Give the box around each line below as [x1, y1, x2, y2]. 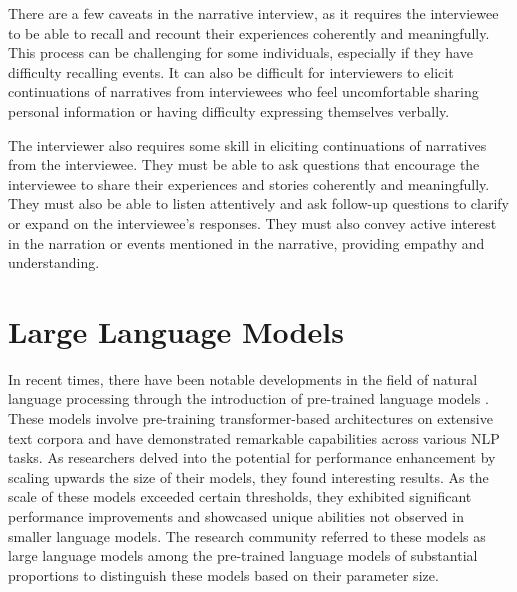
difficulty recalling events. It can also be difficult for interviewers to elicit [8, 61, 454, 82]
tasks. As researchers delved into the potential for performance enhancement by [8, 447, 496, 468]
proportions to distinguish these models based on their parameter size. [8, 564, 439, 585]
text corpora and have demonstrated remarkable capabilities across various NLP [8, 427, 500, 448]
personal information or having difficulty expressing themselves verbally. [8, 100, 450, 121]
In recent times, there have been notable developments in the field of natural [8, 368, 478, 389]
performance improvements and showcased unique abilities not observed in [8, 506, 464, 526]
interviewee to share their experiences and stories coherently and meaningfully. [8, 173, 490, 194]
